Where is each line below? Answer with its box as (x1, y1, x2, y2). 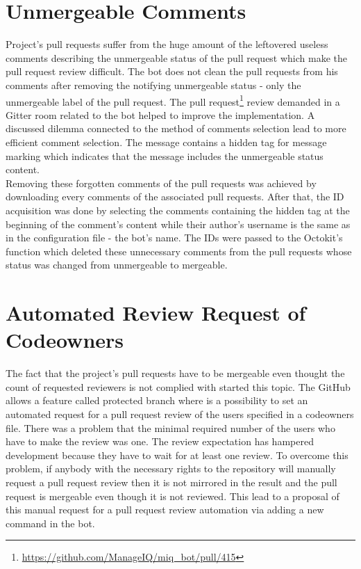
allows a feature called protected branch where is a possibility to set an (6, 393, 308, 408)
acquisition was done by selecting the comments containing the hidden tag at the (6, 202, 350, 217)
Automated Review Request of (6, 298, 306, 327)
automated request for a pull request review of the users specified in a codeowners (6, 406, 354, 421)
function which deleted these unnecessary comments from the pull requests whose (6, 243, 352, 258)
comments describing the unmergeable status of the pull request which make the (6, 50, 348, 65)
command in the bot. (6, 515, 95, 530)
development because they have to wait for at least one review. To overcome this (6, 447, 349, 462)
